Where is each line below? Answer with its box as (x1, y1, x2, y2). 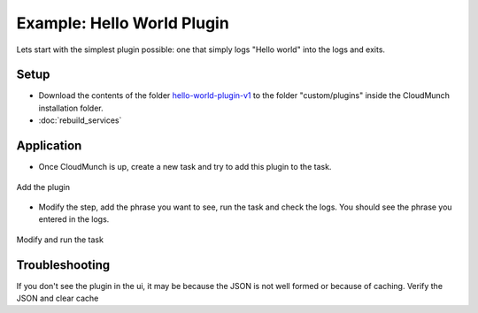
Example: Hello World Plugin (16, 13, 229, 33)
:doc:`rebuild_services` (38, 115, 122, 126)
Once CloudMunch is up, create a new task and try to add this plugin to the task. (38, 162, 332, 172)
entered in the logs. (38, 214, 110, 225)
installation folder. (38, 103, 104, 113)
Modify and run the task (16, 234, 104, 245)
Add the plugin (16, 181, 71, 192)
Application (16, 138, 82, 154)
